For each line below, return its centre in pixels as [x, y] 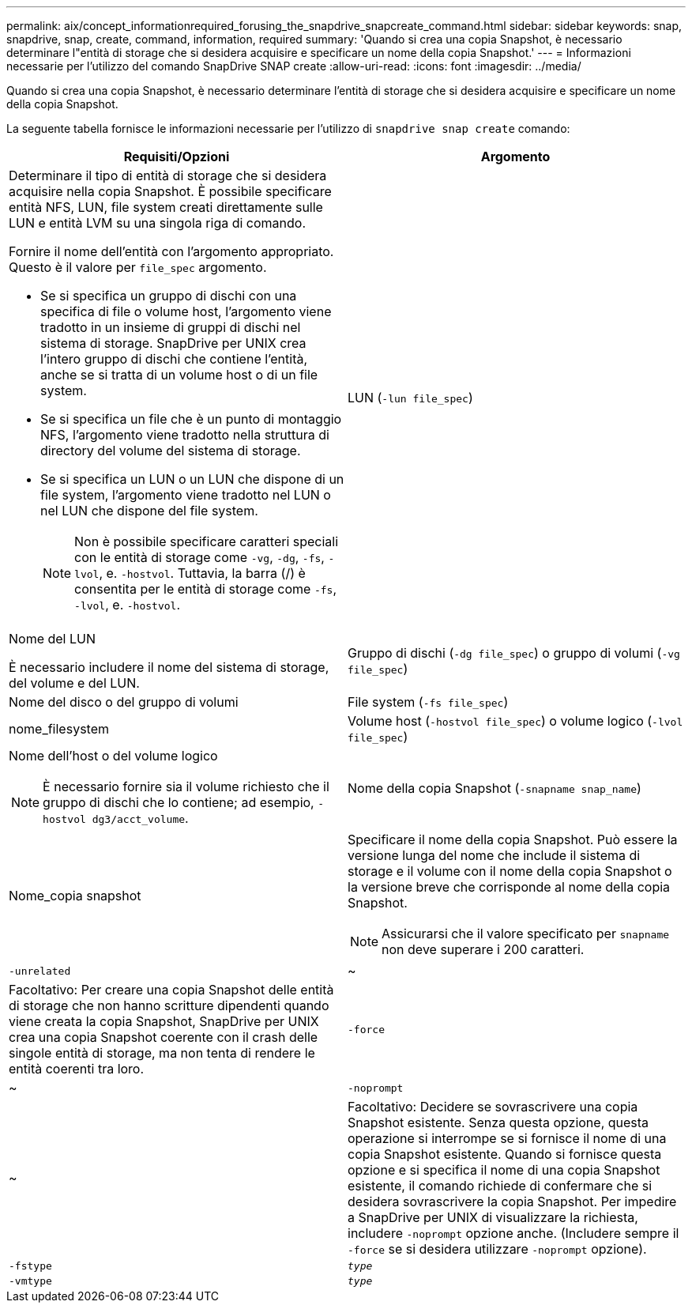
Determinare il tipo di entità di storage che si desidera [168, 175]
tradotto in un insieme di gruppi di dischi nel [171, 327]
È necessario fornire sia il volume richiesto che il [186, 787]
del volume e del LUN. [74, 683]
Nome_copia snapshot [75, 896]
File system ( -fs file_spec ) [428, 702]
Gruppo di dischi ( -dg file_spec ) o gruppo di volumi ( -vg [514, 653]
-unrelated [40, 971]
